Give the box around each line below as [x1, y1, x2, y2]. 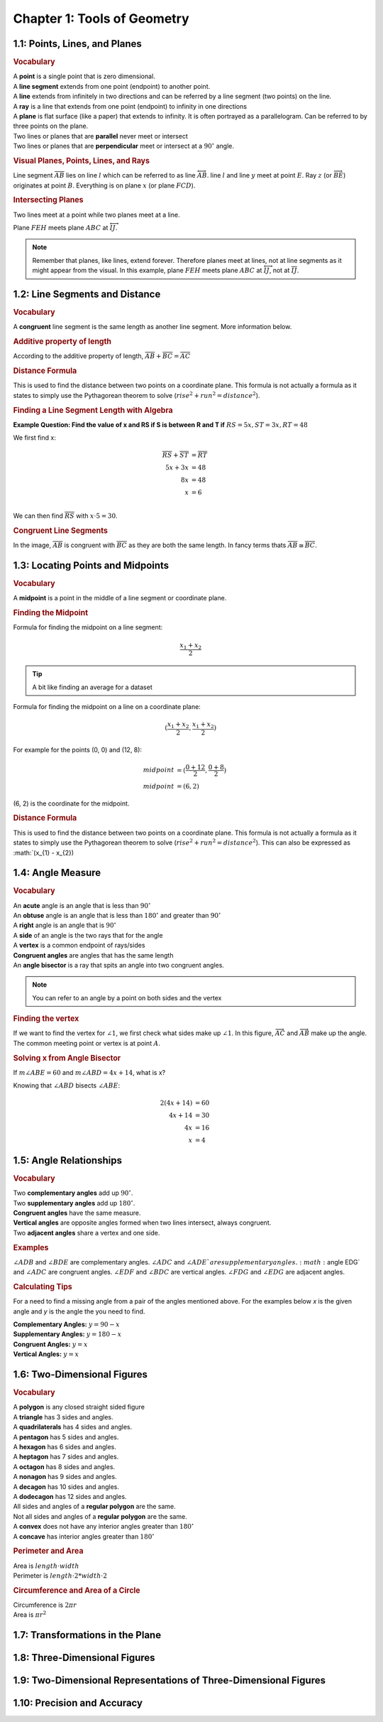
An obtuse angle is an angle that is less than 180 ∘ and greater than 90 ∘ [13, 910, 221, 920]
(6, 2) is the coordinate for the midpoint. [13, 799, 130, 808]
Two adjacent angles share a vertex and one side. [13, 1228, 160, 1237]
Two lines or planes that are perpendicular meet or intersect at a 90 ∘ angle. [13, 141, 234, 151]
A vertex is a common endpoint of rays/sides [13, 941, 145, 950]
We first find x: [13, 433, 56, 442]
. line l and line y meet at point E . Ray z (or [206, 171, 333, 180]
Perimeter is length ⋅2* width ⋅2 [13, 1571, 108, 1580]
